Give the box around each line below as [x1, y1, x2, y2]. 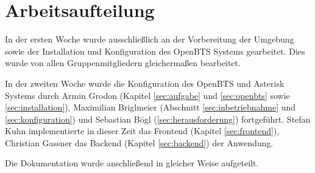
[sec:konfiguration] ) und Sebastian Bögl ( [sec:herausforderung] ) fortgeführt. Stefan [5, 112, 311, 125]
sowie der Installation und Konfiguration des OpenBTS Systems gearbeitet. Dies [5, 44, 305, 57]
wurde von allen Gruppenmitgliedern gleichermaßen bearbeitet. [5, 56, 241, 69]
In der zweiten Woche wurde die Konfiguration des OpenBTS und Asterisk [5, 76, 285, 89]
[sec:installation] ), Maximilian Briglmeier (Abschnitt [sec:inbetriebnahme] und [5, 101, 296, 114]
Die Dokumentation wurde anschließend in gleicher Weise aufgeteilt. [5, 157, 259, 169]
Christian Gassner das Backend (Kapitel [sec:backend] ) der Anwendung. [5, 136, 274, 149]
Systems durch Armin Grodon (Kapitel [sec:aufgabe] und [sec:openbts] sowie [5, 89, 290, 101]
